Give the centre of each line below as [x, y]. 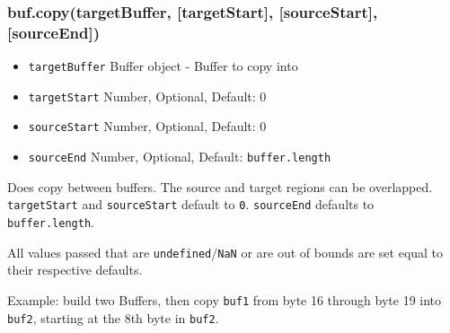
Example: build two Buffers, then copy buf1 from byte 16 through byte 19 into [225, 299]
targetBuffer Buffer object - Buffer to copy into [163, 66]
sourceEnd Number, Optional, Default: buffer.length [180, 157]
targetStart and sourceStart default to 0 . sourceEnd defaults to [191, 204]
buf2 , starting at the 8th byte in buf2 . [113, 317]
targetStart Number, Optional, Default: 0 [147, 96]
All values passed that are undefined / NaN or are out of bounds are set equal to [225, 252]
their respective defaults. [75, 270]
